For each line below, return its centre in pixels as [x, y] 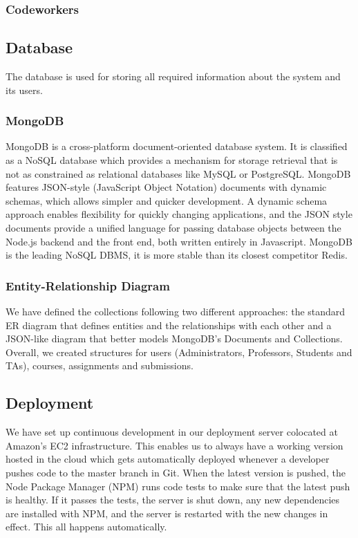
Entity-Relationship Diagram [88, 285]
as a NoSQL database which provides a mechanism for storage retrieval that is [172, 160]
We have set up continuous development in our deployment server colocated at [172, 432]
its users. [24, 90]
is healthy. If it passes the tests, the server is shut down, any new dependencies [173, 500]
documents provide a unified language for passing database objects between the [173, 228]
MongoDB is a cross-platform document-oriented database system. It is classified [177, 146]
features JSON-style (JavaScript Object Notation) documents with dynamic [166, 187]
